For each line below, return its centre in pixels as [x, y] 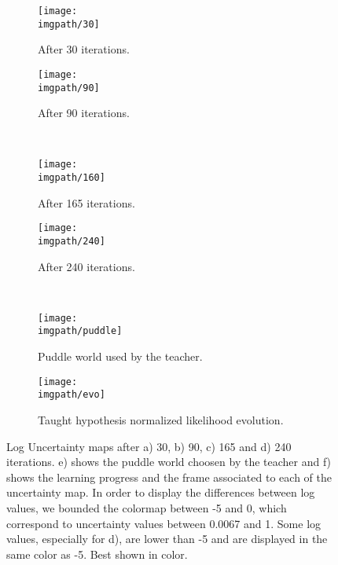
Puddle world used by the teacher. [120, 356]
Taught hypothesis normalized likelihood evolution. [161, 420]
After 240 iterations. [86, 266]
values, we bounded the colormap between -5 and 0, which [147, 508]
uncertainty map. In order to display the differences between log [161, 492]
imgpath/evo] [72, 395]
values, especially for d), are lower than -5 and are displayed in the [167, 539]
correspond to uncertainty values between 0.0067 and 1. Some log [164, 523]
